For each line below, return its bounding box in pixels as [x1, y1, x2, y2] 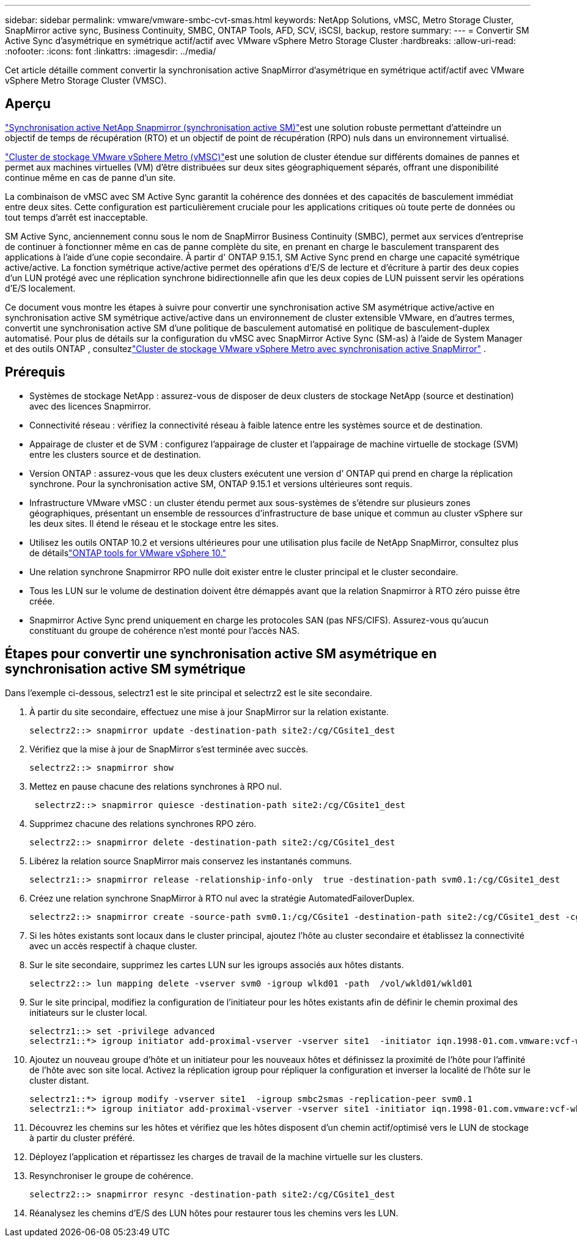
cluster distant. [29, 1075, 89, 1086]
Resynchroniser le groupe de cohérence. [29, 1170, 194, 1181]
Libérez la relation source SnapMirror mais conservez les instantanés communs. [29, 855, 352, 866]
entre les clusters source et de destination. [29, 449, 201, 460]
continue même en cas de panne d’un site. [5, 172, 176, 183]
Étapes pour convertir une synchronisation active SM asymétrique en [5, 646, 437, 662]
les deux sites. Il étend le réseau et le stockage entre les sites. [29, 518, 279, 529]
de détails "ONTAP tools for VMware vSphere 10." [29, 547, 226, 558]
